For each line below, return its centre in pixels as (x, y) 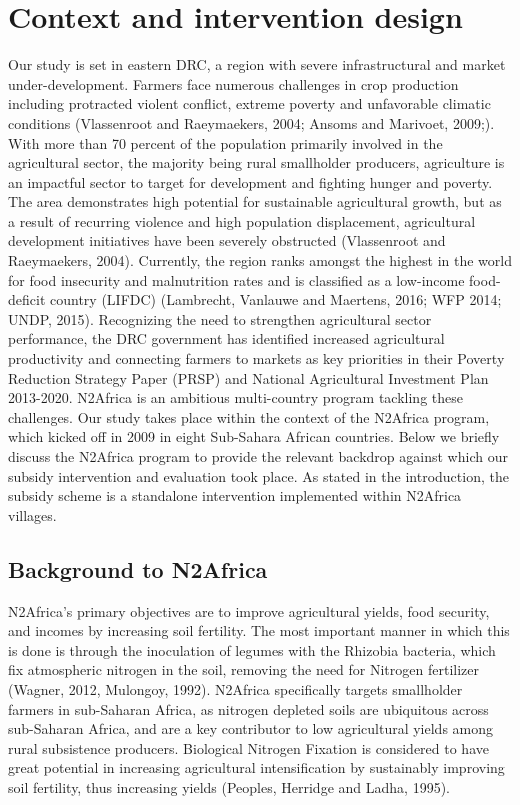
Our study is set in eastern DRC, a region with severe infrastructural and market (257, 64)
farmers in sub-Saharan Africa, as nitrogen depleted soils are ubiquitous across (248, 708)
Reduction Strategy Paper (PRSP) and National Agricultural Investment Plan (248, 377)
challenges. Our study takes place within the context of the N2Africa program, (249, 416)
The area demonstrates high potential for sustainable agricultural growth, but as (255, 201)
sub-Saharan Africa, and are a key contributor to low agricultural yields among (251, 728)
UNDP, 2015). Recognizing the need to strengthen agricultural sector (220, 318)
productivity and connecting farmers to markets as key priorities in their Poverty (256, 358)
